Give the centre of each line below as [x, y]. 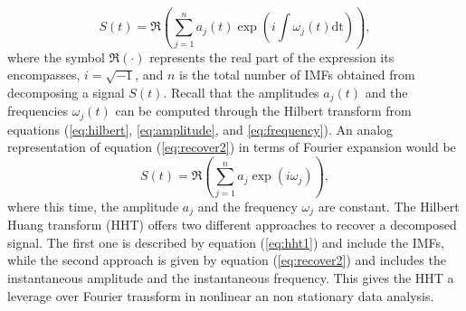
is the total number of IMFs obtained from [297, 75]
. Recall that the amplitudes [241, 92]
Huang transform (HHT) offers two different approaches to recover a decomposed [232, 225]
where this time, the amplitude [93, 206]
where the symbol [56, 57]
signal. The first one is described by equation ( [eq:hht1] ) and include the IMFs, [226, 242]
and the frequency [247, 206]
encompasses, [44, 75]
